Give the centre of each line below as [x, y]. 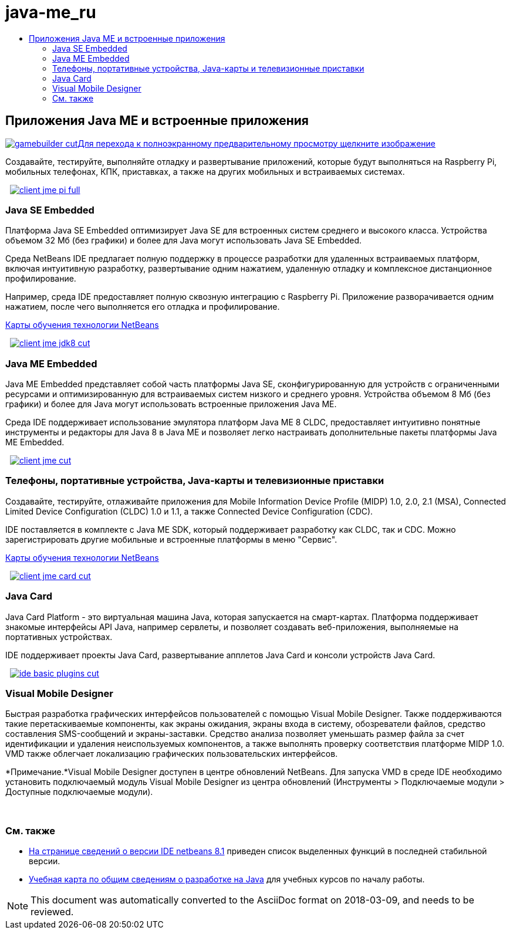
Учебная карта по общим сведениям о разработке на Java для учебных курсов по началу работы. [227, 879]
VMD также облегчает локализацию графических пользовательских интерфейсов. [172, 754]
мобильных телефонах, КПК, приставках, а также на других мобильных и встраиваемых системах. [205, 171]
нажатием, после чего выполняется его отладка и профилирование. [143, 307]
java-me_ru [51, 12]
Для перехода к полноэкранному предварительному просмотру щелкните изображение [256, 143]
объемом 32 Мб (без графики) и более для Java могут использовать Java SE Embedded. [184, 241]
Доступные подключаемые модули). [79, 792]
